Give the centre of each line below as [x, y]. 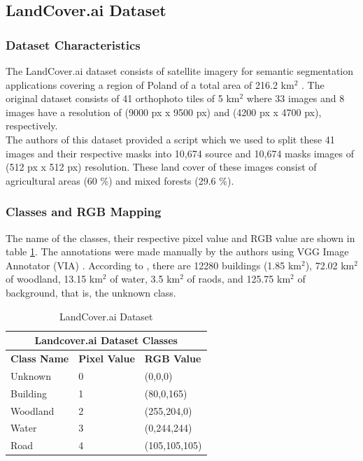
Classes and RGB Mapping [84, 212]
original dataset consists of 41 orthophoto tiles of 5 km [123, 98]
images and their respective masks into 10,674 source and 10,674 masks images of [180, 153]
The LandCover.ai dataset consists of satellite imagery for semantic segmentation [180, 71]
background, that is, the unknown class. [91, 292]
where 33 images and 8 [296, 98]
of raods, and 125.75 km [239, 279]
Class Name [40, 358]
